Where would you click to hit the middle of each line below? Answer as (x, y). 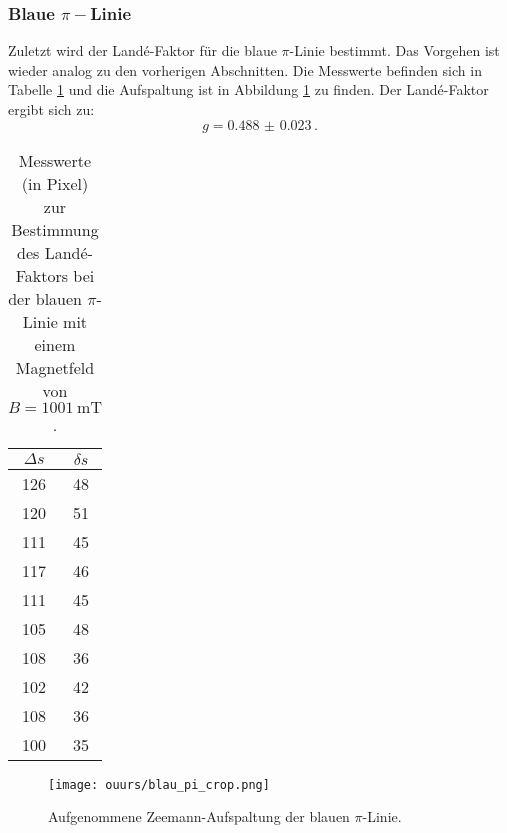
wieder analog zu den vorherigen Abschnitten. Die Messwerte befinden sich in (245, 69)
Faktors (42, 275)
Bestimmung (55, 229)
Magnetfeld (55, 367)
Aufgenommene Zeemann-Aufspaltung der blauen (199, 816)
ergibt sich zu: (51, 109)
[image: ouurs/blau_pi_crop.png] (159, 784)
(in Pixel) (55, 183)
